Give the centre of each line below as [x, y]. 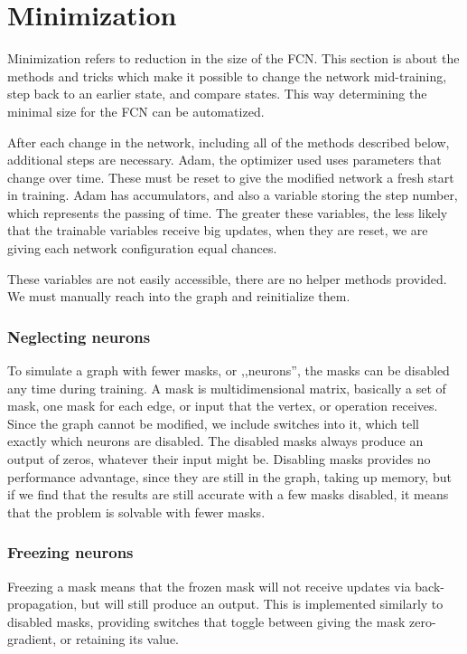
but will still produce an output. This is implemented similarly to [262, 604]
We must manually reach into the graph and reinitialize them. [179, 296]
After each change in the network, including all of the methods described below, [229, 142]
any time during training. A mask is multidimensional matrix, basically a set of [227, 388]
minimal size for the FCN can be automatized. [136, 111]
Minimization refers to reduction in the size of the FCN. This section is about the [233, 58]
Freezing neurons [70, 552]
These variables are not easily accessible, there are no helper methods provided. [227, 278]
